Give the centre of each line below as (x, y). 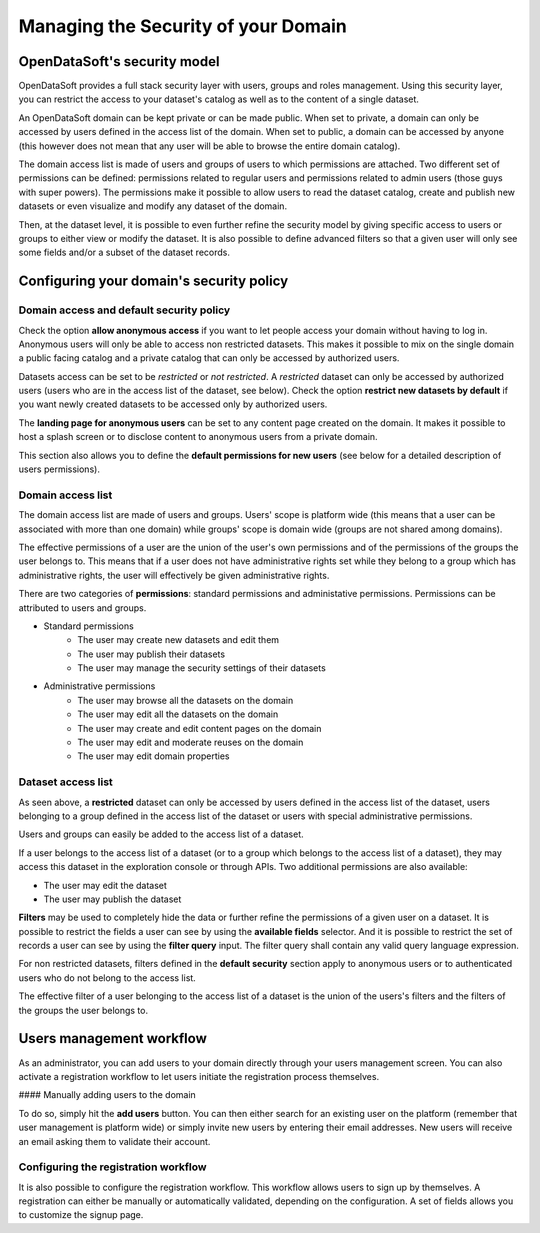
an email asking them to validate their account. (114, 1141)
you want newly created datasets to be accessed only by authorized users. (173, 404)
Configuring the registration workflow (112, 1167)
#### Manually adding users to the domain (107, 1095)
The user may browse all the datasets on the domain (185, 700)
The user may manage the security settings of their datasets (202, 668)
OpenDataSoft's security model (119, 61)
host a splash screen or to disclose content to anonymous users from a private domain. (198, 437)
